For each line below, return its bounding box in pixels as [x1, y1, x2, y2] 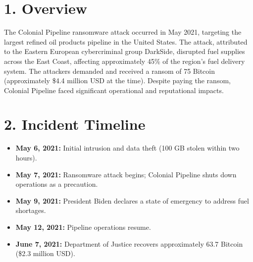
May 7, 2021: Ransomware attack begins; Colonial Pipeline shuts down [15, 169, 237, 179]
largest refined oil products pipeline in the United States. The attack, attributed [4, 36, 248, 47]
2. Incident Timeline [4, 114, 146, 134]
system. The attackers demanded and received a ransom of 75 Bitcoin [4, 65, 215, 76]
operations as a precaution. [15, 179, 98, 189]
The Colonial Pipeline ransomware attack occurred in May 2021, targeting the [4, 27, 242, 37]
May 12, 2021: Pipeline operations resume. [15, 221, 151, 232]
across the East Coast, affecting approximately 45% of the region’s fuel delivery [4, 55, 245, 66]
